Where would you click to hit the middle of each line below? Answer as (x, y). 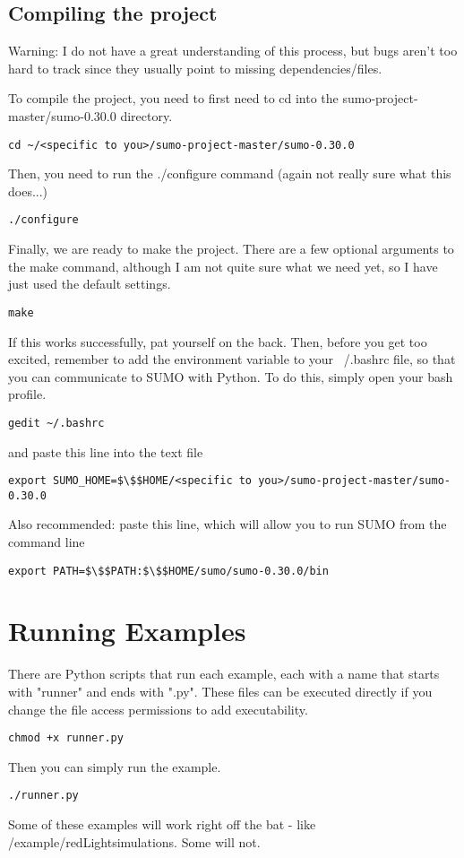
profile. (27, 394)
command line (47, 542)
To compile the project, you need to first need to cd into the (173, 98)
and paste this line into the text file (106, 451)
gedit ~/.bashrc (56, 423)
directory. (146, 115)
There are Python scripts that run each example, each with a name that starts (224, 674)
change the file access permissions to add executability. (158, 709)
